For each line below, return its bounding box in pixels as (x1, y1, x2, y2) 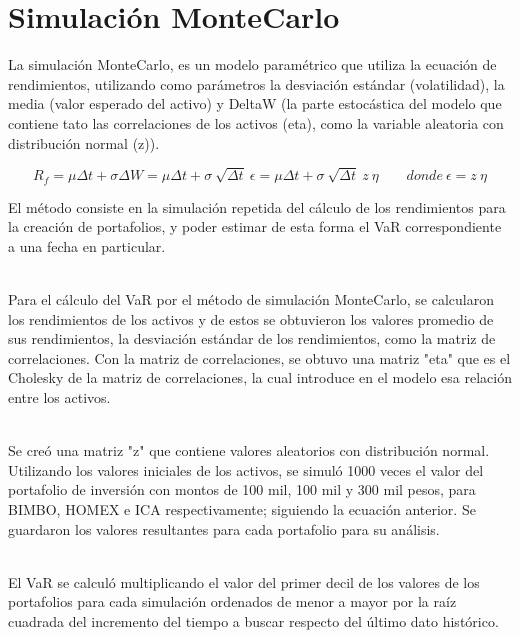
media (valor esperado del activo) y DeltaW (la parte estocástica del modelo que (8, 93, 502, 114)
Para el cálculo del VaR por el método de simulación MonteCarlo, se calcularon (8, 289, 495, 310)
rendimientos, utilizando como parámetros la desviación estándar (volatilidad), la (8, 73, 505, 94)
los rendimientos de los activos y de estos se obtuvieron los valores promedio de (8, 308, 494, 329)
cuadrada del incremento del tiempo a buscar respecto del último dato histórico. (8, 610, 499, 631)
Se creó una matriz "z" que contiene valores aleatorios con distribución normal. (8, 440, 490, 461)
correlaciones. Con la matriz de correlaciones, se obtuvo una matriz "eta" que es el (8, 347, 511, 368)
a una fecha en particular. (8, 235, 166, 256)
